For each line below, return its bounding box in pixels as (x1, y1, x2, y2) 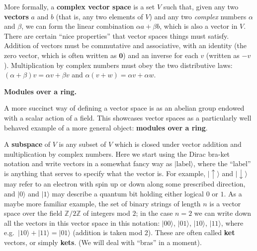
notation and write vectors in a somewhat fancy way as (4, 158, 172, 169)
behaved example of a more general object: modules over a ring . (4, 122, 208, 132)
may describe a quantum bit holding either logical (52, 188, 204, 198)
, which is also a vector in (160, 21, 238, 31)
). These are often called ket (148, 227, 235, 238)
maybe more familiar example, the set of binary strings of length (4, 198, 201, 208)
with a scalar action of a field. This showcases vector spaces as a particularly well (4, 112, 252, 123)
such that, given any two (163, 1, 239, 11)
